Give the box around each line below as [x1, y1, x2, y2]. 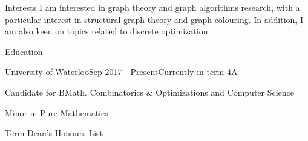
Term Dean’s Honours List [5, 126, 103, 139]
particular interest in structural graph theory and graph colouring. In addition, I [5, 13, 303, 25]
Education [5, 45, 43, 57]
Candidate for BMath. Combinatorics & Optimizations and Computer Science [5, 85, 295, 98]
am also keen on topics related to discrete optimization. [5, 25, 211, 38]
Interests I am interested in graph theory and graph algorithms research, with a [5, 1, 300, 13]
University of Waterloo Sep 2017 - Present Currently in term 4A [5, 65, 238, 78]
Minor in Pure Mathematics [5, 106, 108, 119]
